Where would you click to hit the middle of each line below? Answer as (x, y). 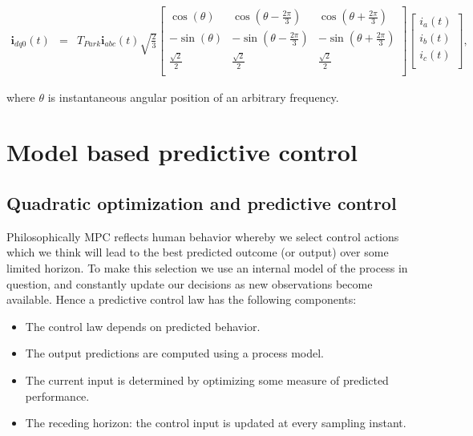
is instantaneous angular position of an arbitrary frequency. (193, 97)
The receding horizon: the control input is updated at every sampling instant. (216, 423)
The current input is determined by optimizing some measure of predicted (207, 380)
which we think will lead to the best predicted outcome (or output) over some (198, 252)
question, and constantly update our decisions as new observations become (190, 283)
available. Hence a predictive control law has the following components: (182, 299)
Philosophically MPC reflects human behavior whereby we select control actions (203, 236)
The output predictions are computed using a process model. (174, 353)
